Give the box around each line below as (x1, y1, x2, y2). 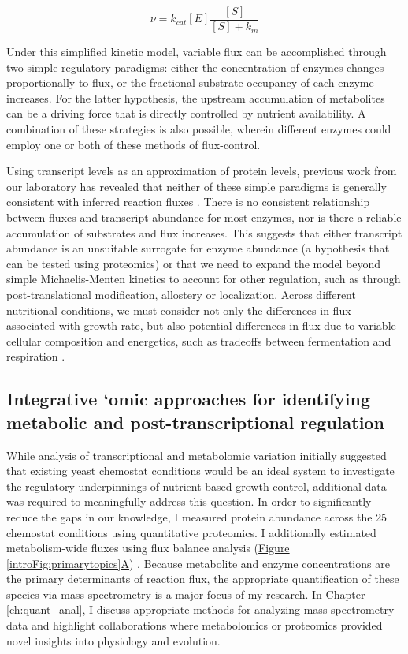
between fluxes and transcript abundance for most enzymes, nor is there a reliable (6, 209, 402, 225)
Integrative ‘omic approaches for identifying (6, 387, 370, 411)
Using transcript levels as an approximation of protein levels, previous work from (6, 163, 397, 179)
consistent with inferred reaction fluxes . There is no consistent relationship (6, 193, 370, 210)
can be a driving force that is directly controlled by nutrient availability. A (6, 105, 366, 121)
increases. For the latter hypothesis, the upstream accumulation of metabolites (6, 89, 385, 106)
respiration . (6, 348, 65, 364)
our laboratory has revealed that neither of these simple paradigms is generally (6, 178, 387, 194)
